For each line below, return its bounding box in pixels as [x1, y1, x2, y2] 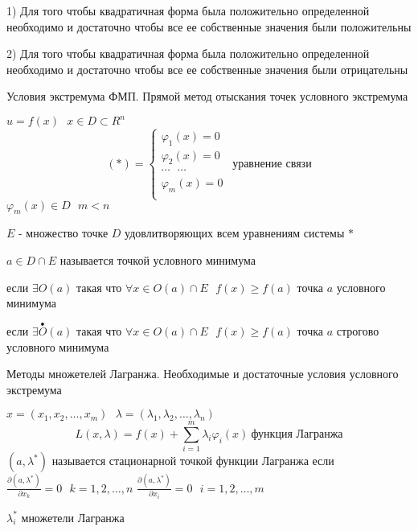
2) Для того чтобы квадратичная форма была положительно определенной [6, 45, 370, 62]
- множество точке [18, 224, 109, 241]
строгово [336, 322, 379, 339]
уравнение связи [232, 158, 312, 170]
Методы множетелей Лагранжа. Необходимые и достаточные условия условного [6, 365, 399, 382]
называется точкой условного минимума [59, 251, 256, 268]
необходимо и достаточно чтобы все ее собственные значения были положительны [6, 18, 412, 35]
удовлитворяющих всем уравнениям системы [125, 224, 345, 241]
